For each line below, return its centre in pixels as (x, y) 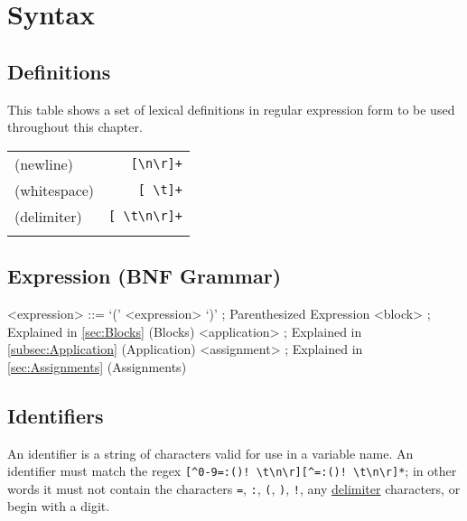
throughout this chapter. (75, 127)
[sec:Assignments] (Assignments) (97, 366)
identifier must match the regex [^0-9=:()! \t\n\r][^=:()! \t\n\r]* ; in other (232, 471)
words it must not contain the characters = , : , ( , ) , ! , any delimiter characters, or (234, 488)
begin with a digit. (59, 506)
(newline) (44, 163)
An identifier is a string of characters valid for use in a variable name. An (210, 453)
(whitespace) (55, 190)
